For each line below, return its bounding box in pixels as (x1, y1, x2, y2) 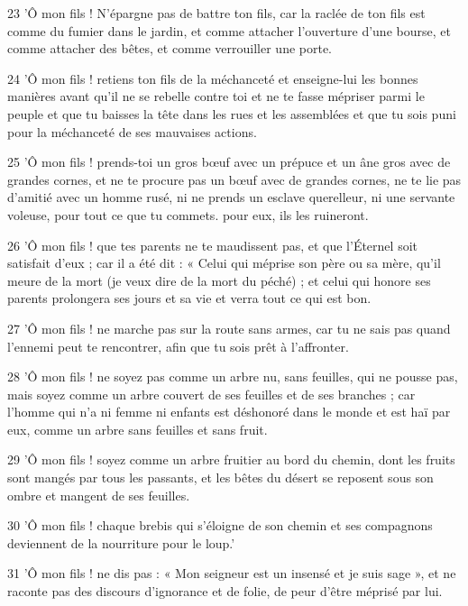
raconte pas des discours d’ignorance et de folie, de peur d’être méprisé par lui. (7, 582, 443, 601)
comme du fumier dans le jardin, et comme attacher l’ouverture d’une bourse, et (7, 21, 451, 40)
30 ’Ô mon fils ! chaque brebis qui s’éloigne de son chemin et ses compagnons (7, 516, 433, 535)
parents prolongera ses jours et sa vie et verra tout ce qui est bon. (7, 289, 372, 308)
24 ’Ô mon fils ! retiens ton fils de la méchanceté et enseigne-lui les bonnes (7, 69, 418, 87)
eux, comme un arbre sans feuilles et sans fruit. (7, 419, 268, 438)
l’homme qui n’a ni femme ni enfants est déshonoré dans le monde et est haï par (7, 402, 451, 421)
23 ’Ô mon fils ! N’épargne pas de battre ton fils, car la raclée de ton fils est (7, 4, 426, 22)
